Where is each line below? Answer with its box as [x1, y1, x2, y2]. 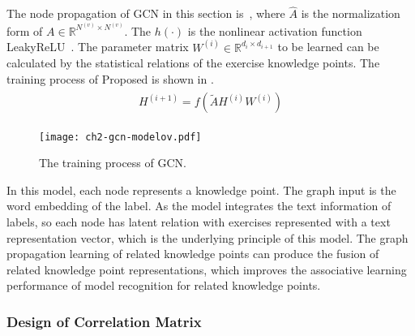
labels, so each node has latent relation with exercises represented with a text [6, 213, 391, 230]
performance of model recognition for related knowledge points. [6, 277, 321, 294]
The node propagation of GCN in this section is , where [6, 5, 285, 22]
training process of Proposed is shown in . [6, 70, 214, 87]
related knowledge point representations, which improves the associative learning [6, 261, 407, 278]
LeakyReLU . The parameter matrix [6, 38, 189, 55]
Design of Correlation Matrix [6, 311, 202, 331]
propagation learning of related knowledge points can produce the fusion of [6, 245, 379, 262]
